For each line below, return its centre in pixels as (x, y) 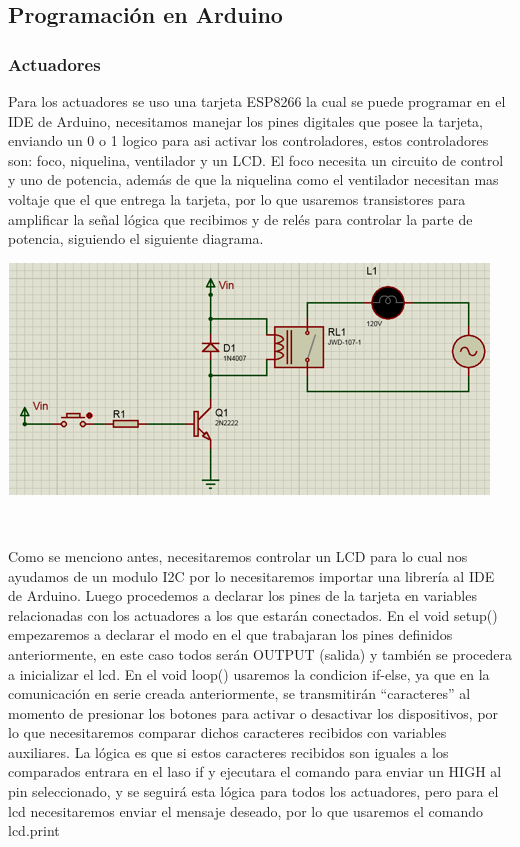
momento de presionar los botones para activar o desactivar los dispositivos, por (253, 712)
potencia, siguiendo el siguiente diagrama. (136, 238)
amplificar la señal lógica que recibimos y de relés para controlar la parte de (240, 218)
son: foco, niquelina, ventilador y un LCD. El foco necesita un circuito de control (256, 159)
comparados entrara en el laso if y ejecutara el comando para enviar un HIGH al (255, 771)
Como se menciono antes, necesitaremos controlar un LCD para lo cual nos (238, 555)
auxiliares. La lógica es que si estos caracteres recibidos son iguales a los (228, 751)
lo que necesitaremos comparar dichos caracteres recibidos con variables (227, 732)
